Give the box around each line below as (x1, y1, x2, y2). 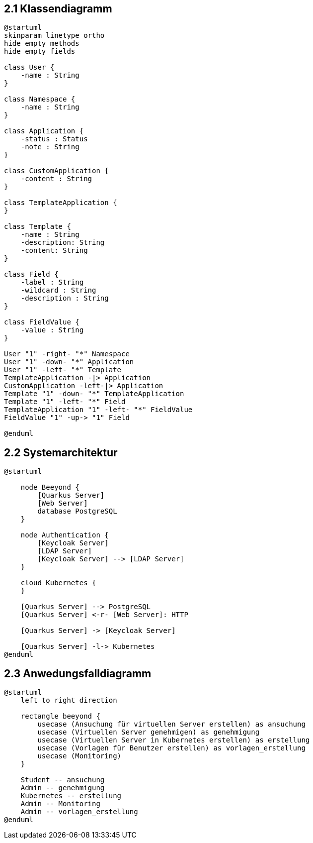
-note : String (20, 143, 79, 151)
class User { (4, 63, 55, 72)
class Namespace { (4, 95, 76, 104)
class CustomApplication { (4, 167, 109, 175)
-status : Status (20, 135, 88, 143)
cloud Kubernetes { (20, 579, 96, 587)
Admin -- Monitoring (20, 800, 100, 808)
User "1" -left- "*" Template (4, 366, 122, 374)
